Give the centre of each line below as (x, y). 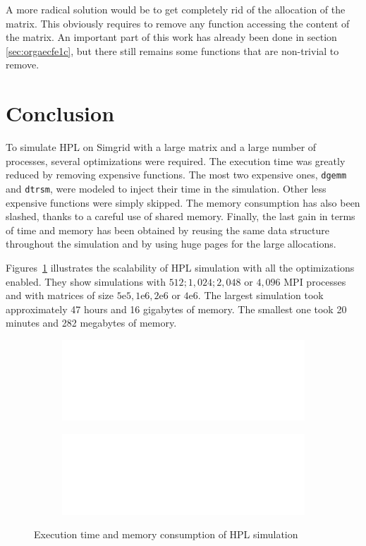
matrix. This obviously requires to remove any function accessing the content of (178, 23)
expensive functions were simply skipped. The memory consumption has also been (183, 202)
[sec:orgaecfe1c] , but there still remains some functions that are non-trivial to (172, 50)
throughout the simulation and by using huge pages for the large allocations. (171, 244)
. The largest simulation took (261, 295)
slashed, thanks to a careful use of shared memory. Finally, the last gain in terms (181, 216)
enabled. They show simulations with (86, 281)
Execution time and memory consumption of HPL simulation (166, 534)
